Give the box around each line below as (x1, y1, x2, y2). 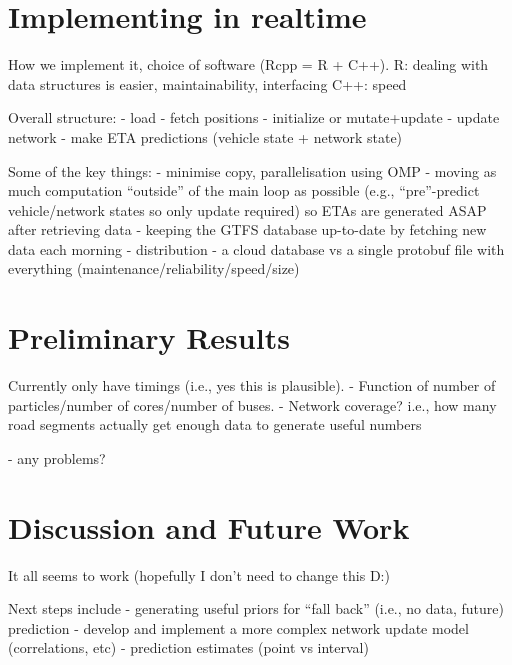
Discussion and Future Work (8, 506, 410, 547)
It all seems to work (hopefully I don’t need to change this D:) (8, 564, 390, 585)
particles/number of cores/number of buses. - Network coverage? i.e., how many (8, 394, 497, 415)
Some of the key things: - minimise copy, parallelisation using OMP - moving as (8, 160, 497, 181)
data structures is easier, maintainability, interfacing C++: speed (8, 73, 407, 94)
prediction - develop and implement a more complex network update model (8, 617, 469, 638)
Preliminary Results (8, 317, 290, 358)
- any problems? (8, 447, 106, 468)
